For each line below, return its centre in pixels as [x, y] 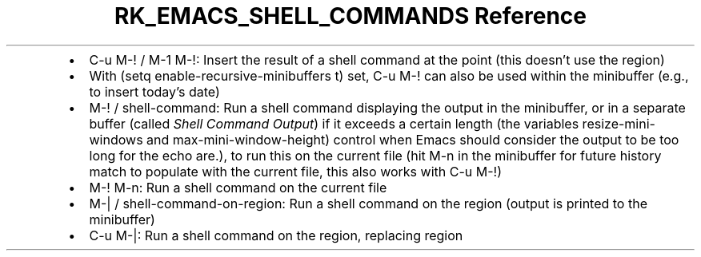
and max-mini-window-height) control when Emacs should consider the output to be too [413, 139]
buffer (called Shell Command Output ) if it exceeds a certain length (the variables [334, 123]
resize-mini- [619, 123]
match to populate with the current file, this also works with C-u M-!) [295, 171]
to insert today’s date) [154, 91]
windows [116, 139]
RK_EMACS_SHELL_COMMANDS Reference [350, 16]
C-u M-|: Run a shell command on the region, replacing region [276, 235]
